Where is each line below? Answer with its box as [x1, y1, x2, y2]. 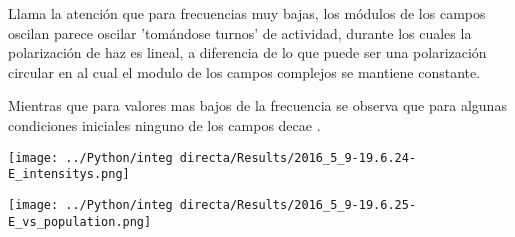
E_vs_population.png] [8, 214, 152, 229]
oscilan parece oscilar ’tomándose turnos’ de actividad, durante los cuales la [8, 22, 472, 43]
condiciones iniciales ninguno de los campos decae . [8, 114, 321, 135]
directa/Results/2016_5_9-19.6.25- [179, 197, 417, 212]
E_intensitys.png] [8, 167, 130, 182]
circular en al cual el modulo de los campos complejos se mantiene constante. [8, 61, 481, 82]
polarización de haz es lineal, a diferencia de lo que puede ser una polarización [8, 42, 487, 63]
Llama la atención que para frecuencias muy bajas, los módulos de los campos [8, 3, 486, 23]
